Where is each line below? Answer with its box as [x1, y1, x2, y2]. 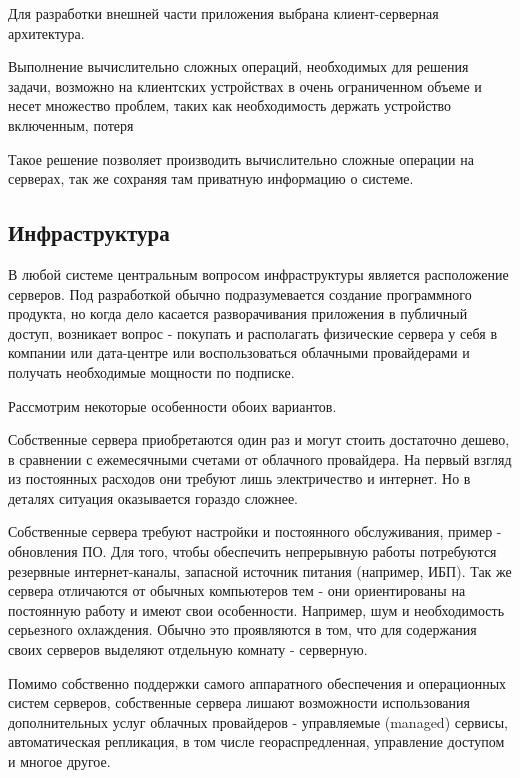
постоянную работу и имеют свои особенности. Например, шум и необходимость [8, 599, 505, 620]
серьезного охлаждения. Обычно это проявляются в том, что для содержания [8, 619, 477, 640]
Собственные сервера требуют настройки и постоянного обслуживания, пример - [8, 521, 502, 542]
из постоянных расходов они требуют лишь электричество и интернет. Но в [8, 468, 471, 489]
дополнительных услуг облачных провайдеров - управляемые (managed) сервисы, [8, 711, 508, 732]
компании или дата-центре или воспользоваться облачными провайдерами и [8, 342, 470, 363]
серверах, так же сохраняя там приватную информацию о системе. [8, 168, 414, 189]
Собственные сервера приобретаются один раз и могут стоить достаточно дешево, [8, 429, 510, 450]
